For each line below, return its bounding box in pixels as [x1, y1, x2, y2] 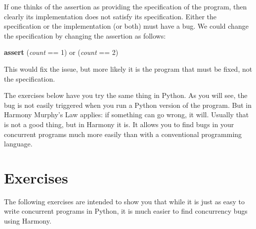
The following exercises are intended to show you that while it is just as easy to [4, 196, 245, 206]
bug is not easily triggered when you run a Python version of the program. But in [4, 99, 252, 110]
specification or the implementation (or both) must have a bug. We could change [4, 21, 249, 31]
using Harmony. [4, 216, 51, 226]
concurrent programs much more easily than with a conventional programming [4, 129, 242, 139]
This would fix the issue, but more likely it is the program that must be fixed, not [4, 63, 253, 74]
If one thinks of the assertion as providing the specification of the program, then [4, 1, 247, 11]
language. [4, 138, 33, 149]
